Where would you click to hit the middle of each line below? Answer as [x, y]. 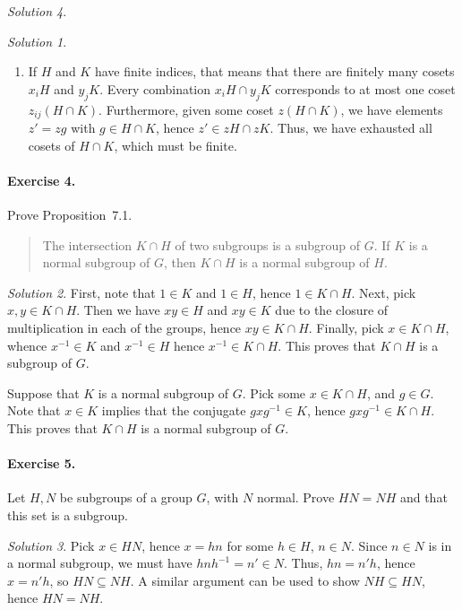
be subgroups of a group [126, 497]
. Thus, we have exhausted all [351, 128]
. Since [369, 545]
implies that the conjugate [174, 410]
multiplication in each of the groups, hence [124, 327]
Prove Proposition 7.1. [70, 215]
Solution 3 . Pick [51, 545]
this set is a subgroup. [68, 514]
